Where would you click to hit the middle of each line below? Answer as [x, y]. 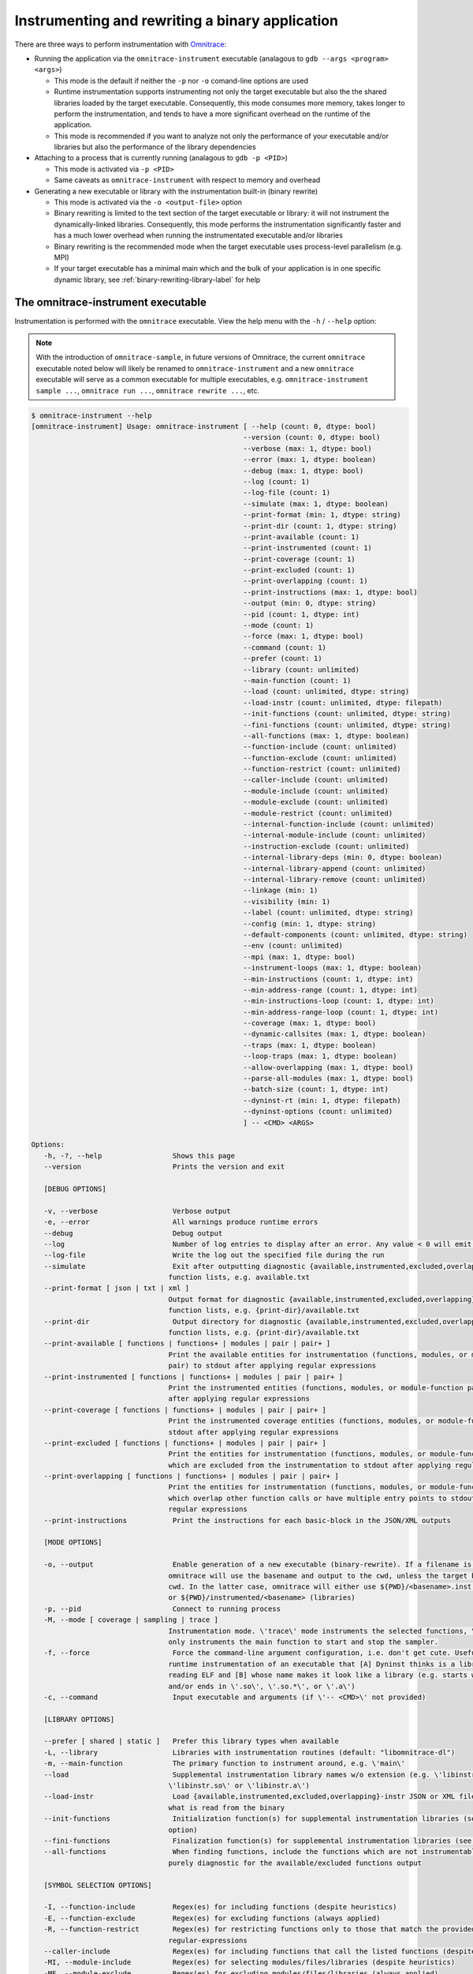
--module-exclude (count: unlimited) [316, 802]
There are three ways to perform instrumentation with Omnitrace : [121, 44]
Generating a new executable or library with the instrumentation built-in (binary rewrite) [176, 191]
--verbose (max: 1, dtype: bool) [307, 448]
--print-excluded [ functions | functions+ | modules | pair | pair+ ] [185, 1443]
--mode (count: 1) [279, 625]
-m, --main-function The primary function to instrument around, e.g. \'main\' [225, 1764]
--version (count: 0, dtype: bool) [312, 437]
